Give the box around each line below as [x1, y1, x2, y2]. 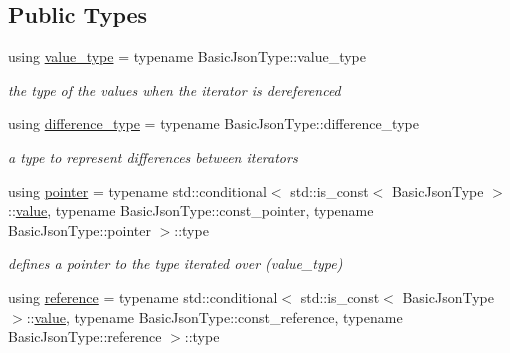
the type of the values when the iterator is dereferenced [8, 79, 341, 100]
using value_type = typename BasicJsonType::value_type [8, 46, 367, 67]
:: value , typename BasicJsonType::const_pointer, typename [8, 200, 374, 221]
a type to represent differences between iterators [8, 146, 298, 167]
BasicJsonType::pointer [8, 219, 151, 240]
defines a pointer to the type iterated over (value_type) [8, 253, 343, 274]
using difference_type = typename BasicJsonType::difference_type [8, 113, 419, 134]
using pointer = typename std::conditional [8, 180, 267, 201]
